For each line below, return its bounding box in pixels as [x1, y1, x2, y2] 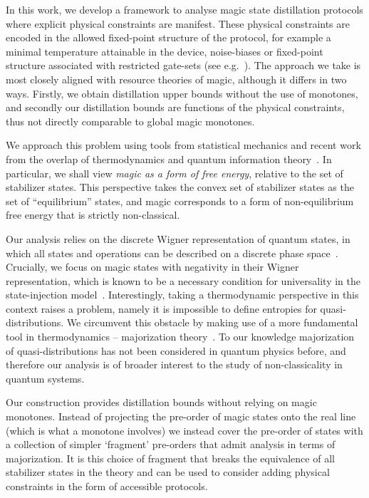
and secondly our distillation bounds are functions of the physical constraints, [6, 100, 345, 115]
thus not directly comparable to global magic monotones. [6, 113, 255, 128]
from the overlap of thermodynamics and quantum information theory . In [6, 151, 332, 166]
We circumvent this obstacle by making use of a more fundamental [66, 315, 358, 330]
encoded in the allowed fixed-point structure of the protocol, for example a [6, 30, 331, 45]
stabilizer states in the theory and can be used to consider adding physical [6, 465, 330, 479]
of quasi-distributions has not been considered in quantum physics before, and [6, 343, 346, 358]
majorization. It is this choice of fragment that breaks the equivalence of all [6, 450, 335, 465]
